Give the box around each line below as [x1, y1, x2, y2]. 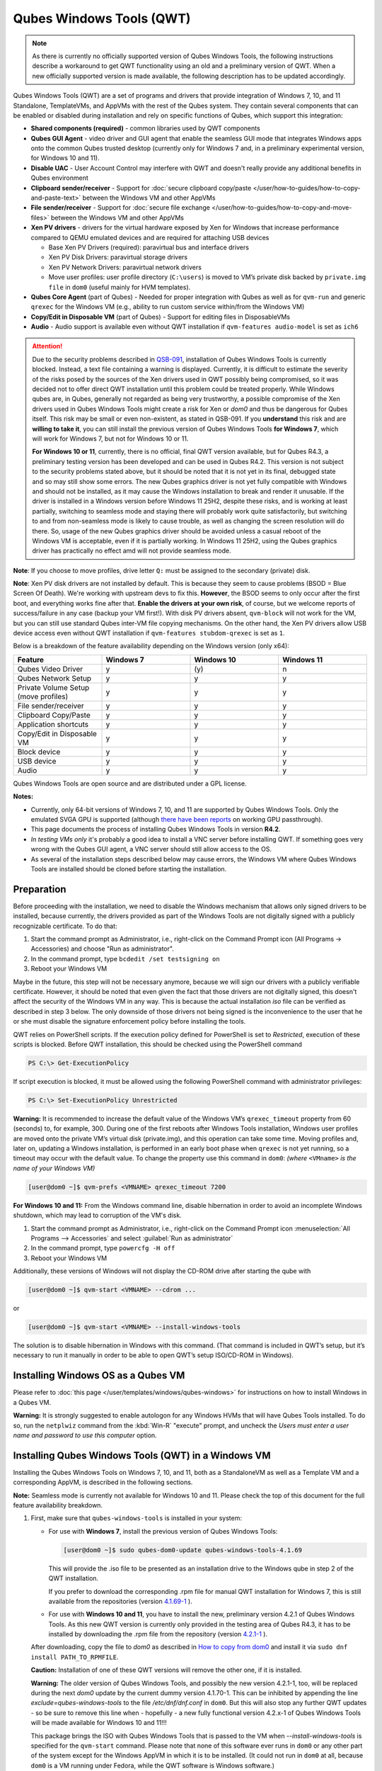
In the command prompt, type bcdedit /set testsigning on [30, 954, 220, 963]
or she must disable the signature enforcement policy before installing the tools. [13, 1017, 246, 1026]
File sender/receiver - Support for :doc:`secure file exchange [30, 203, 210, 212]
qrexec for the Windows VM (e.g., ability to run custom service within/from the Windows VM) [30, 302, 305, 311]
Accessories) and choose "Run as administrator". [30, 944, 175, 953]
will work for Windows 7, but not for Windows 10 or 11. [32, 434, 189, 443]
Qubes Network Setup [17, 673, 92, 683]
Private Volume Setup [17, 682, 90, 692]
